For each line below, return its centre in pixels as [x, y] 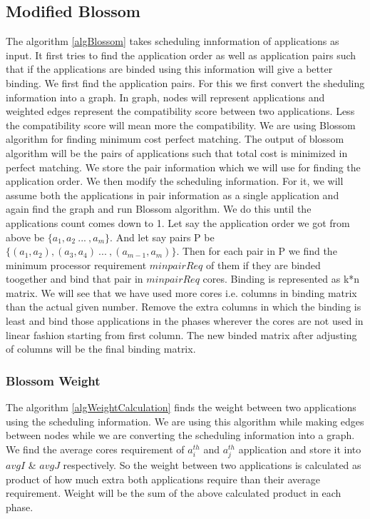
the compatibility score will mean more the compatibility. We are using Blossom [181, 125]
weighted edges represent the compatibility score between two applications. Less [180, 111]
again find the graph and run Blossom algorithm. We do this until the [159, 209]
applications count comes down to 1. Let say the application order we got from [178, 222]
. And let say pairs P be [162, 237]
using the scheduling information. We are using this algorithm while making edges [185, 421]
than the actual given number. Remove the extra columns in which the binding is [184, 307]
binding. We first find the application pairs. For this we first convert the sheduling [185, 82]
